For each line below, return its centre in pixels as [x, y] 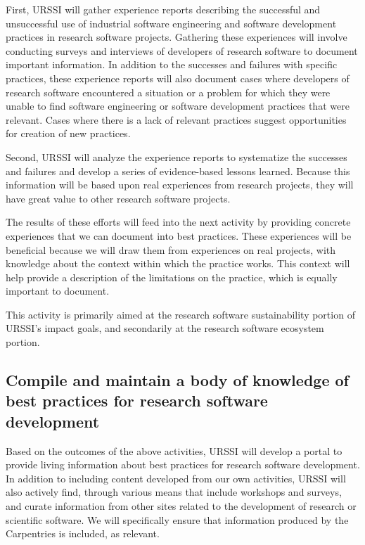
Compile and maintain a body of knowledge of [177, 380]
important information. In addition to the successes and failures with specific [172, 64]
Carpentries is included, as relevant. [83, 533]
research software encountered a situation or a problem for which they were [168, 92]
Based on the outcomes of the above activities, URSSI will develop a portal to [174, 450]
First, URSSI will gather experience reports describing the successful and [163, 9]
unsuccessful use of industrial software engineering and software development [171, 23]
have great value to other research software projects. [118, 198]
